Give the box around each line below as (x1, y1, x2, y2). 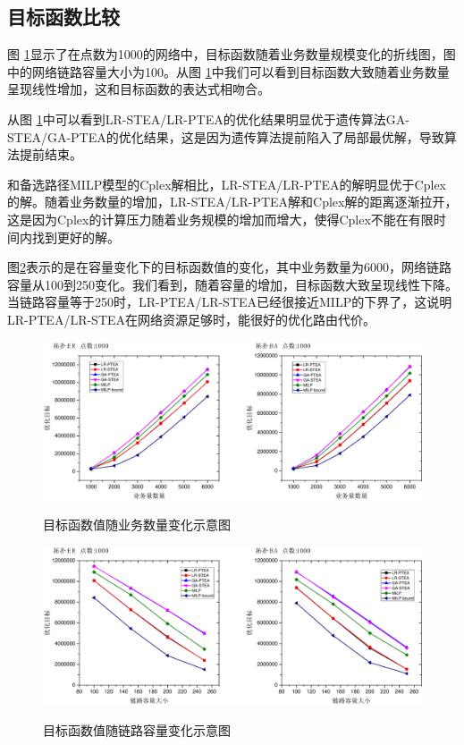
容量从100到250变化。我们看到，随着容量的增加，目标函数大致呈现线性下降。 (7, 275, 458, 293)
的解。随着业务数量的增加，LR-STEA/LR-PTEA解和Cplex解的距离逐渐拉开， (7, 192, 458, 211)
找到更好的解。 (31, 227, 120, 246)
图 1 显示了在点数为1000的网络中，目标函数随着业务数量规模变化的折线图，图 (7, 45, 456, 63)
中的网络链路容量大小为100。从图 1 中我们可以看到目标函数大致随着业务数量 (7, 62, 450, 80)
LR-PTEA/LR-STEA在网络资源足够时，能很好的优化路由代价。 (7, 309, 376, 328)
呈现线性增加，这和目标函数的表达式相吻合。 (7, 80, 270, 98)
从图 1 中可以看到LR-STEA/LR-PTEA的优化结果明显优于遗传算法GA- (7, 109, 409, 128)
